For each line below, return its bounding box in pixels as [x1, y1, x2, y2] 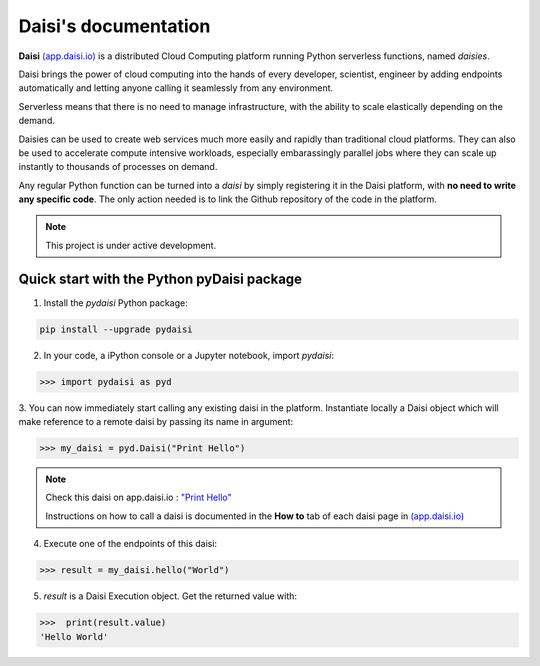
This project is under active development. [45, 239, 217, 251]
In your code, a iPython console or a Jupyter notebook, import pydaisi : [43, 349, 335, 361]
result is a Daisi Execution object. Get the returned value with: [43, 590, 298, 602]
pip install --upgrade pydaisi [39, 323, 194, 335]
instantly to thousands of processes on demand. [18, 161, 218, 173]
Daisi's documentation [18, 15, 211, 37]
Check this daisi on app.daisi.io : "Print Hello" [45, 491, 232, 504]
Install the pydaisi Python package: [43, 296, 189, 309]
